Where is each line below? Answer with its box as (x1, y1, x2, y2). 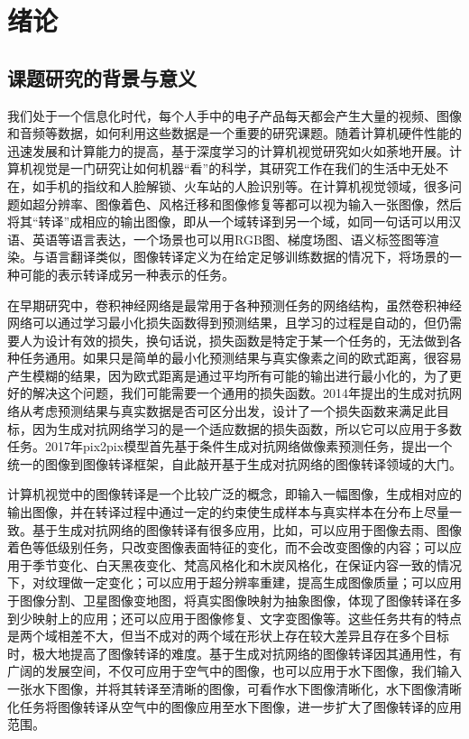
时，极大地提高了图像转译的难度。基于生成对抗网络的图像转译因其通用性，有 (7, 643, 462, 662)
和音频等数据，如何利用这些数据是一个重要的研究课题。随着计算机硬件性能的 (7, 124, 462, 143)
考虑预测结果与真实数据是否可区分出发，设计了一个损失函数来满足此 (32, 402, 437, 420)
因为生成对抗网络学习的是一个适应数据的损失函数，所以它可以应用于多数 (32, 419, 462, 438)
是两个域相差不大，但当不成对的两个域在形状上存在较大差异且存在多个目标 (7, 626, 449, 645)
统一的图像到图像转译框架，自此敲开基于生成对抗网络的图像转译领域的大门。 (7, 454, 462, 473)
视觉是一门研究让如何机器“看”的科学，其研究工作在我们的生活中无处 (32, 159, 437, 178)
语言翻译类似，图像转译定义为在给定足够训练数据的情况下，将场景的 (44, 247, 449, 266)
